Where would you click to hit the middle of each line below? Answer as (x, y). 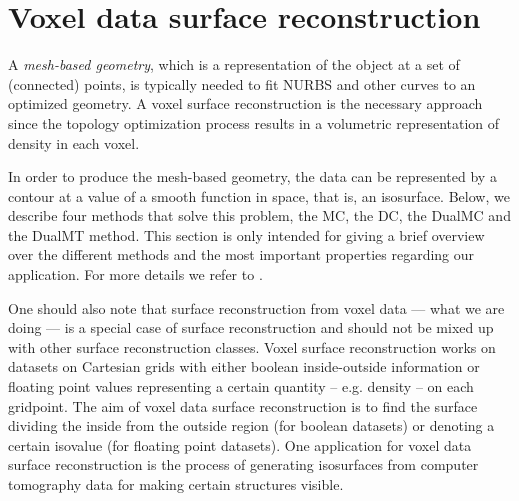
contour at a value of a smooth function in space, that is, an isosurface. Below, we (259, 195)
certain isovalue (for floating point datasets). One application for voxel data (240, 444)
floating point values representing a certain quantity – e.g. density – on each (241, 386)
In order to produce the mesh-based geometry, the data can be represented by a (252, 176)
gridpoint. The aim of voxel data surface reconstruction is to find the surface (243, 405)
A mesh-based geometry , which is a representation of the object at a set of (234, 64)
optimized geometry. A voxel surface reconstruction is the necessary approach (245, 103)
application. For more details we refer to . (135, 274)
